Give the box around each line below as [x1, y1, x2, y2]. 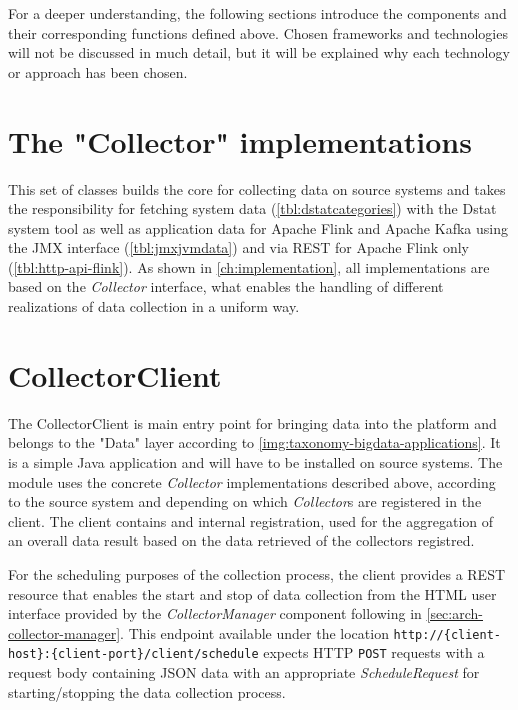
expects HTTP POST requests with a [263, 642, 485, 663]
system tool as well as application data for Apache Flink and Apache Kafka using [8, 217, 508, 238]
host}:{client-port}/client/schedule [8, 647, 259, 662]
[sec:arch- [426, 603, 483, 624]
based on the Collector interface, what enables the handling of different [8, 276, 444, 297]
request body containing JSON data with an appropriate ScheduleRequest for [8, 662, 480, 683]
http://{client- [393, 627, 501, 642]
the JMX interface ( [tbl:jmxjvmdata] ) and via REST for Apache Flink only [8, 237, 469, 258]
